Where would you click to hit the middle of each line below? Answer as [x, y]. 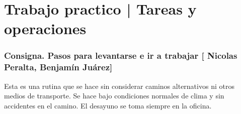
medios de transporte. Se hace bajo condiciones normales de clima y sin [114, 96]
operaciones [45, 28]
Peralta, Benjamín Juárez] [58, 67]
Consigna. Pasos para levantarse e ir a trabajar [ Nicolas [121, 55]
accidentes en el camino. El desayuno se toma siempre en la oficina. [108, 105]
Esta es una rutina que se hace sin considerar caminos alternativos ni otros [119, 86]
